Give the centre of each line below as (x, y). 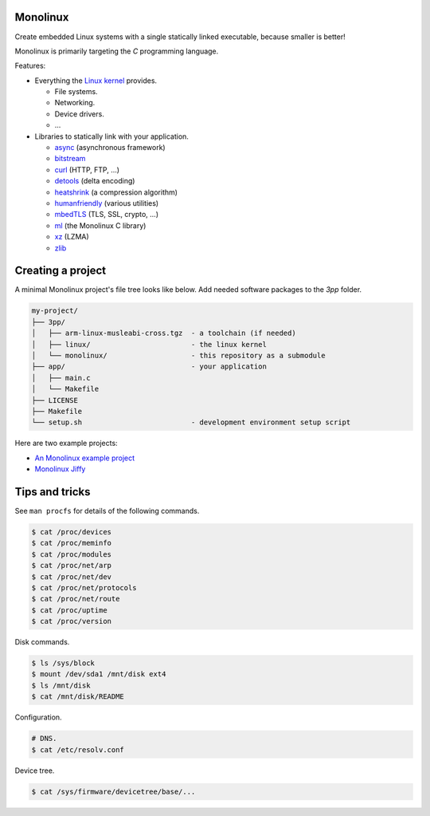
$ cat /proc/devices (71, 532)
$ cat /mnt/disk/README (78, 697)
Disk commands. (42, 642)
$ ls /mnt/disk (61, 685)
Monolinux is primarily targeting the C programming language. (117, 51)
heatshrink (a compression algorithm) (116, 192)
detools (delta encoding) (95, 181)
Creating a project (61, 271)
